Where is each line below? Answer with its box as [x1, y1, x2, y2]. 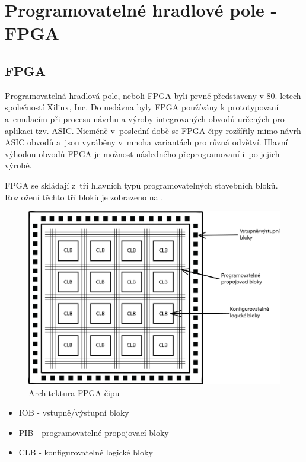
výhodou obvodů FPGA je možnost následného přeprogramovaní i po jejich [5, 147, 280, 160]
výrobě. [5, 159, 32, 171]
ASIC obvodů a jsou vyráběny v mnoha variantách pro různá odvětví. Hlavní [5, 136, 288, 148]
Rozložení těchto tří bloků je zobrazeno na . [5, 190, 164, 203]
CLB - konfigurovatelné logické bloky [18, 446, 153, 458]
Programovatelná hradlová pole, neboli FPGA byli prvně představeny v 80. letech [5, 89, 301, 101]
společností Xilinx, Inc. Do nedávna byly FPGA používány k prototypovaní [5, 101, 279, 113]
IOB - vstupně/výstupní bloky [18, 406, 129, 419]
